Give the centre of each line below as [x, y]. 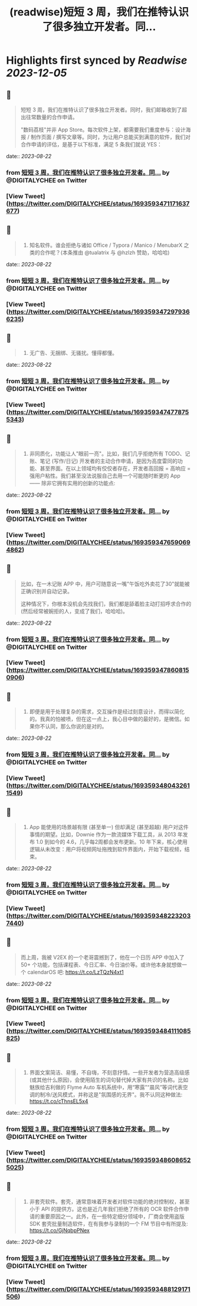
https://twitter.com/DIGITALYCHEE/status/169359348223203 [100, 916]
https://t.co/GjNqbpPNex [60, 1230]
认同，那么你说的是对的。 [76, 726]
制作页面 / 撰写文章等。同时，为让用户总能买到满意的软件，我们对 [110, 137]
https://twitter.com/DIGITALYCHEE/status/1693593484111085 [100, 1031]
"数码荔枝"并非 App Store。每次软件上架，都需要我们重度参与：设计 [103, 130]
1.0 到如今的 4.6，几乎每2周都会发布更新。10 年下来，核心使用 [112, 841]
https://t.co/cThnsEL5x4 [59, 1101]
